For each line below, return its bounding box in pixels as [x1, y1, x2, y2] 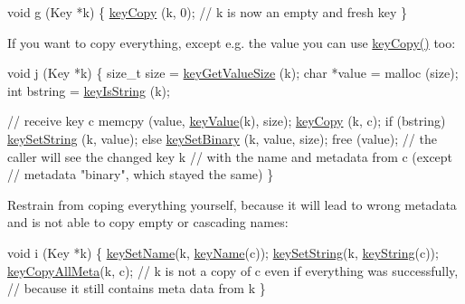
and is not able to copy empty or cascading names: [7, 213, 289, 232]
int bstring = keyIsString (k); [7, 81, 170, 100]
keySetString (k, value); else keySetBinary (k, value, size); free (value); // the [7, 128, 437, 147]
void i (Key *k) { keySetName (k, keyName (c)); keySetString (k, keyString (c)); [7, 242, 439, 261]
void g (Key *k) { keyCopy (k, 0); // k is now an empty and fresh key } [7, 3, 407, 21]
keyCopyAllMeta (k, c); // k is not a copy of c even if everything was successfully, [7, 261, 459, 280]
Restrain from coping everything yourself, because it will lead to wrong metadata [7, 195, 457, 214]
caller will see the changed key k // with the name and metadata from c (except [7, 147, 453, 166]
